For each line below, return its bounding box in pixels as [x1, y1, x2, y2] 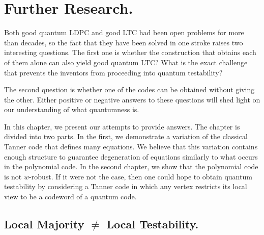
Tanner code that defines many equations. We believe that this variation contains [4, 141, 258, 152]
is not [4, 171, 22, 181]
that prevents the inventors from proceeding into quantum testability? [4, 67, 223, 77]
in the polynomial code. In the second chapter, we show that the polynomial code [4, 161, 258, 172]
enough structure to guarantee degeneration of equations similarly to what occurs [4, 151, 258, 162]
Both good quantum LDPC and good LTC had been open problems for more [4, 27, 244, 38]
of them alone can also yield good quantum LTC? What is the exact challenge [4, 57, 248, 67]
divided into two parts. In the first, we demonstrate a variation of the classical [4, 131, 248, 142]
